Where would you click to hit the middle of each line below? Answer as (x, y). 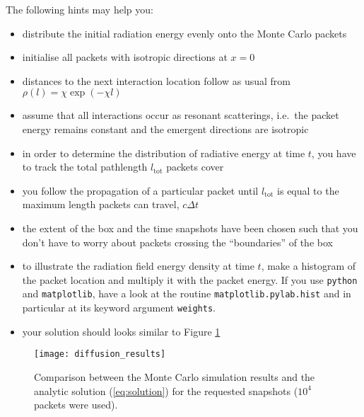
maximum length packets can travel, (101, 204)
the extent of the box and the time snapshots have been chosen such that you (190, 228)
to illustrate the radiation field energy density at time (138, 266)
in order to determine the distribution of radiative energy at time (164, 153)
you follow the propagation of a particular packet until (140, 190)
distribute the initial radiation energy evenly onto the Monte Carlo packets (184, 33)
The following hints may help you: (80, 9)
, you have (334, 153)
